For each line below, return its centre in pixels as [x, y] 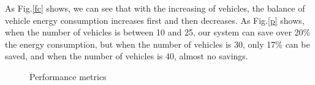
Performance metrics [68, 76]
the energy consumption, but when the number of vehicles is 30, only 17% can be [157, 44]
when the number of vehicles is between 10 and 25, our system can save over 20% [158, 32]
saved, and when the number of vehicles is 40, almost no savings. [127, 56]
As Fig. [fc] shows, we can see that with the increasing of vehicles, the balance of [155, 8]
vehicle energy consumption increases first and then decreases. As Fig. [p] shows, [155, 20]
